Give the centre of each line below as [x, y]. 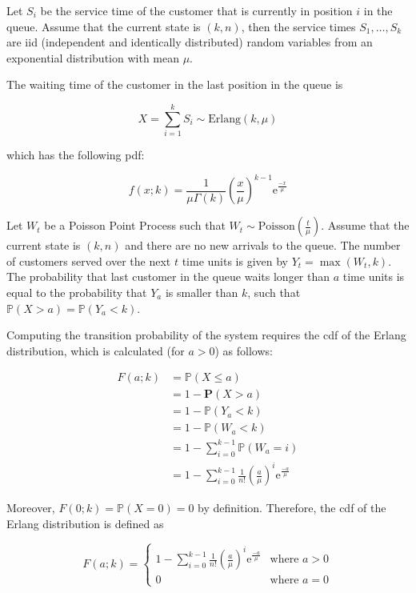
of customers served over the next [89, 260]
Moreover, [31, 508]
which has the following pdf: [76, 155]
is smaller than [202, 292]
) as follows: [244, 350]
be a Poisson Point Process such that [135, 225]
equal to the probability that [77, 292]
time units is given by [235, 260]
